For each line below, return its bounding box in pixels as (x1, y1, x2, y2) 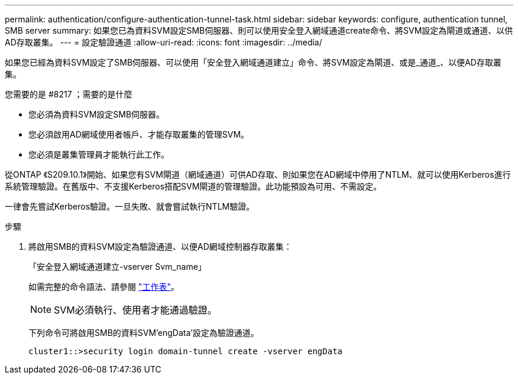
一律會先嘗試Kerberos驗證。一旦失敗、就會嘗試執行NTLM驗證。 (5, 201, 255, 211)
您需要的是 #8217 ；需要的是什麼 (5, 89, 132, 99)
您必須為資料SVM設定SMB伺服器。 (28, 109, 165, 119)
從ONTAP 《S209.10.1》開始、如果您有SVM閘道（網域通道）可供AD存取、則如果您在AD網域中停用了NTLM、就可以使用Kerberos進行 (5, 169, 511, 179)
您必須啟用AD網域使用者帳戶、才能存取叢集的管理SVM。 (28, 129, 250, 139)
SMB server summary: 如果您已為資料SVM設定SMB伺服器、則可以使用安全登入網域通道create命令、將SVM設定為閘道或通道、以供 (5, 25, 513, 35)
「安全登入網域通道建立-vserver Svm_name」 (28, 262, 206, 272)
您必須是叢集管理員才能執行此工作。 (28, 149, 169, 159)
